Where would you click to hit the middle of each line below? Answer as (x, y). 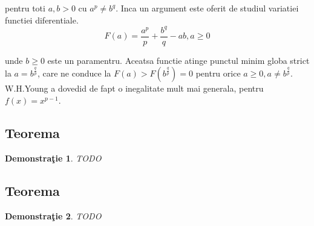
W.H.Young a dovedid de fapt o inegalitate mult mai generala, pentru (134, 88)
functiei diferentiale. (42, 20)
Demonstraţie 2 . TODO (53, 215)
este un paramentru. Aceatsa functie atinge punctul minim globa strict (178, 60)
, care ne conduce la (74, 73)
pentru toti (25, 8)
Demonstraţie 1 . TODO (53, 158)
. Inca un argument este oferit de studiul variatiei (207, 8)
